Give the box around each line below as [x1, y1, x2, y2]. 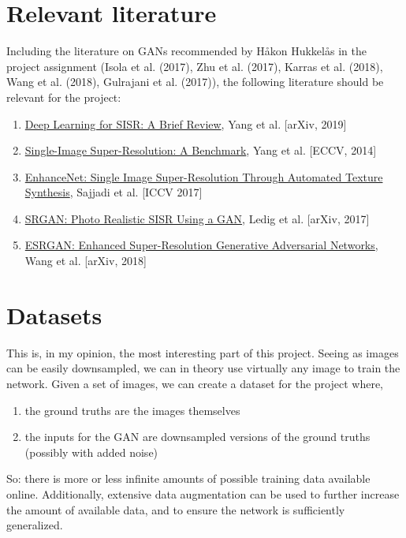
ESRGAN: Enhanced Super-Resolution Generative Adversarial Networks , [24, 237, 378, 253]
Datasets [6, 298, 102, 331]
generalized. [6, 517, 63, 533]
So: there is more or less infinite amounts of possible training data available [6, 470, 371, 487]
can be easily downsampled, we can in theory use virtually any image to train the [6, 360, 400, 376]
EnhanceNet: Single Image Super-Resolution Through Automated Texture [24, 168, 383, 185]
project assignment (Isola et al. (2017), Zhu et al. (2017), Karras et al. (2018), [6, 58, 383, 74]
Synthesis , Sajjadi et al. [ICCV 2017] [24, 184, 203, 200]
